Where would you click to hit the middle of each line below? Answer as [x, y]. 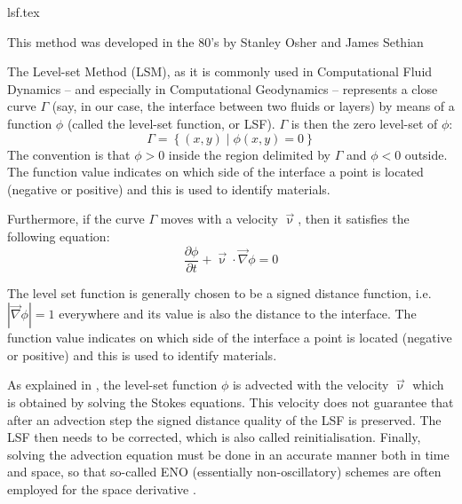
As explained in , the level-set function [112, 385]
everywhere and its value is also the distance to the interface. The [238, 314]
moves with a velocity [219, 219]
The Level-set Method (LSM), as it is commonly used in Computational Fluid [220, 71]
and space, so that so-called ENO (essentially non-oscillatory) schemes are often [224, 472]
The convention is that [69, 154]
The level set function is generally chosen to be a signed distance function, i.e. [219, 292]
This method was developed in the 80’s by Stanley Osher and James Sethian [215, 41]
